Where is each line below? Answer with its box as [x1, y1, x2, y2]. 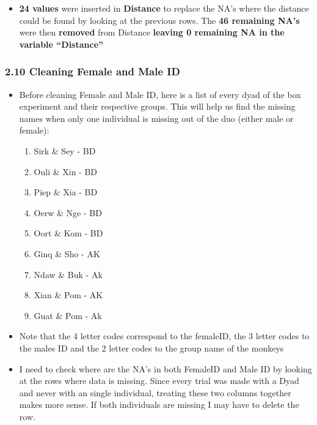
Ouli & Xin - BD [34, 165, 98, 178]
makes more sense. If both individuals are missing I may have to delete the [19, 398, 299, 411]
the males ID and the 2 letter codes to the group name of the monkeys [19, 341, 284, 354]
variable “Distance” [19, 37, 104, 50]
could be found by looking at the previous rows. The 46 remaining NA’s [19, 13, 300, 26]
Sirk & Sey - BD [34, 144, 96, 157]
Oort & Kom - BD [34, 227, 103, 239]
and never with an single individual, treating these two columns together [19, 386, 291, 399]
